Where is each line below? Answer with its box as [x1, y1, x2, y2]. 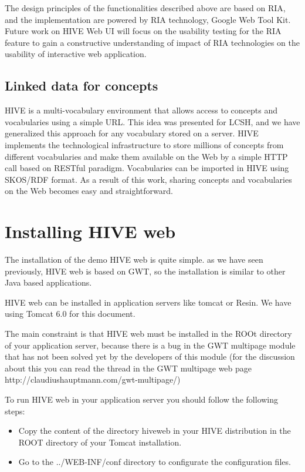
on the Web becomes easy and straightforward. [5, 185, 173, 197]
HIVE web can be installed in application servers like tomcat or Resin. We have [5, 296, 292, 308]
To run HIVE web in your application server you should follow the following [5, 393, 279, 405]
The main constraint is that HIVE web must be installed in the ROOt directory [5, 327, 292, 340]
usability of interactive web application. [5, 48, 147, 60]
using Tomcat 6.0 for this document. [5, 307, 135, 320]
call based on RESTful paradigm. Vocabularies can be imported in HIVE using [5, 162, 289, 174]
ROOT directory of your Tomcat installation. [18, 436, 182, 448]
